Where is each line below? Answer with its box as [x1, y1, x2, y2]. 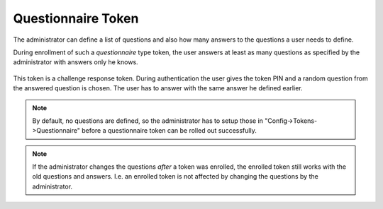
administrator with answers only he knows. [13, 58, 138, 66]
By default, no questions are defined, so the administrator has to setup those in [32, 117, 264, 125]
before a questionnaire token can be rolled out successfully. [82, 126, 257, 135]
